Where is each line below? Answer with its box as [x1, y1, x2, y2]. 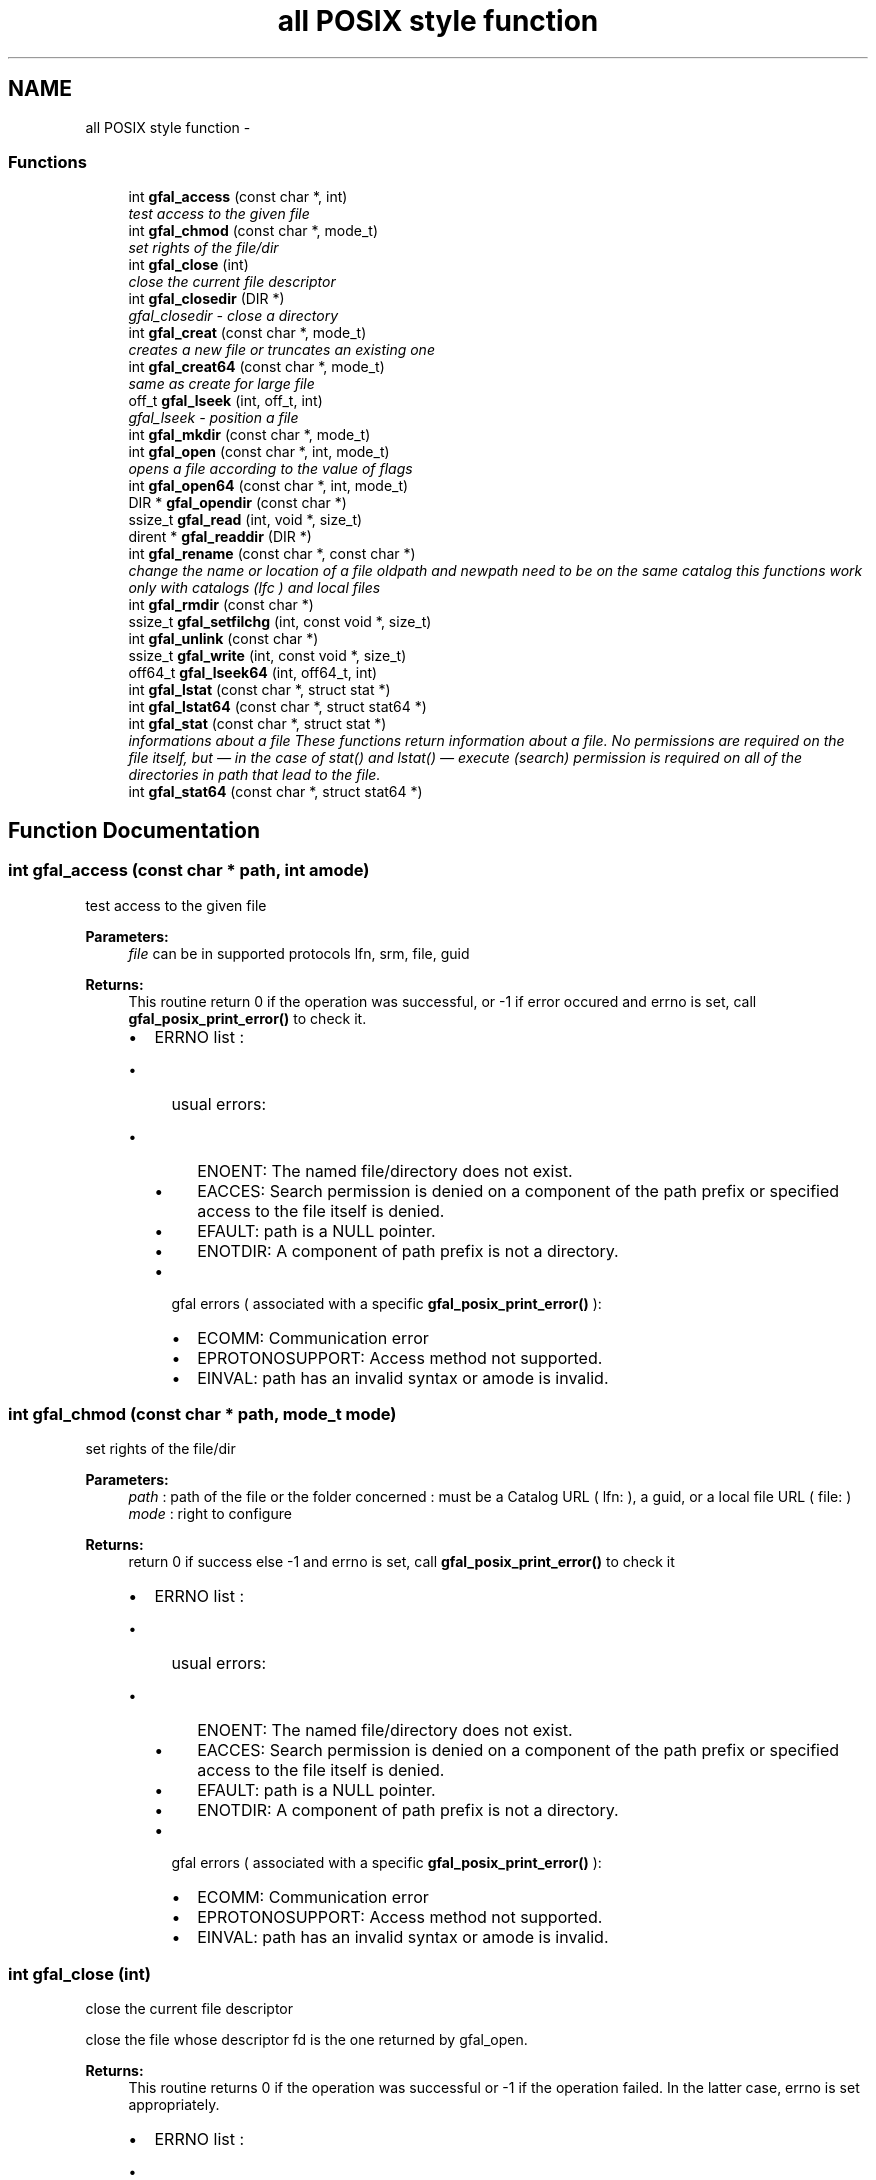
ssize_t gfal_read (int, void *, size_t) [128, 511, 363, 529]
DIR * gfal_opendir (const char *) [128, 494, 347, 512]
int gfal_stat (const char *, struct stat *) [128, 715, 387, 733]
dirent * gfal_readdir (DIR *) [128, 528, 312, 546]
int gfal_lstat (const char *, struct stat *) [128, 681, 391, 699]
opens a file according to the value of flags [128, 460, 413, 478]
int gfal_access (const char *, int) [128, 188, 348, 206]
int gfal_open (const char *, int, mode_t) [128, 443, 390, 461]
